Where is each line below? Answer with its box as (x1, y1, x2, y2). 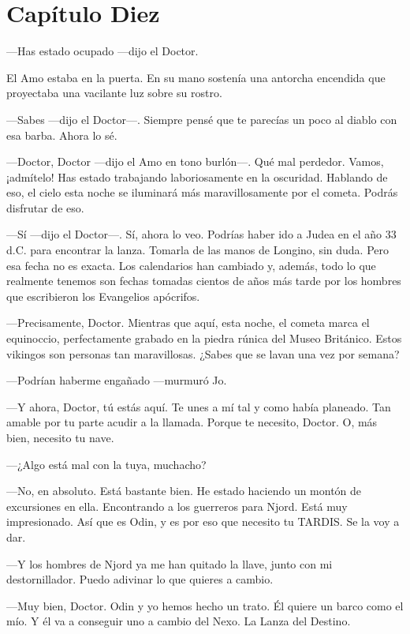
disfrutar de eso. (6, 199, 84, 216)
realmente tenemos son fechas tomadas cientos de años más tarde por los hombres (6, 272, 401, 289)
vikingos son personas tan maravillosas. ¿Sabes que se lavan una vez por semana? (6, 345, 400, 362)
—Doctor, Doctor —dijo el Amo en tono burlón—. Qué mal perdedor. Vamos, (6, 153, 384, 170)
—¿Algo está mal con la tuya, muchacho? (6, 456, 207, 472)
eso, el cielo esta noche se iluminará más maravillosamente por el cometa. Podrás (6, 184, 398, 201)
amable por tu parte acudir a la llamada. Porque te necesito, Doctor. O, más (6, 414, 378, 430)
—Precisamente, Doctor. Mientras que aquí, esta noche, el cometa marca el (6, 314, 370, 331)
